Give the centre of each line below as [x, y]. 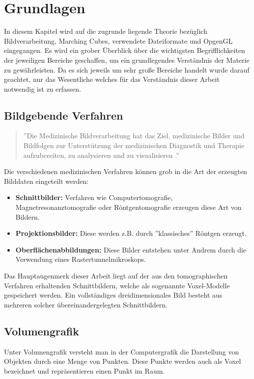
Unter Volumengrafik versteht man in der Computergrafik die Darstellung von [122, 351]
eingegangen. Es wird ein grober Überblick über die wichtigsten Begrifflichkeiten [125, 50]
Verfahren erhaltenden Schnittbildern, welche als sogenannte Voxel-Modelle [117, 285]
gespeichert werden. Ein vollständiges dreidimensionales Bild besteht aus [113, 295]
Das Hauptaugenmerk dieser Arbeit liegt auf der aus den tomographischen [116, 276]
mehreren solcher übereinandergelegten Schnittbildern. [86, 304]
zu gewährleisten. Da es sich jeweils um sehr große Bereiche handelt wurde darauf [127, 69]
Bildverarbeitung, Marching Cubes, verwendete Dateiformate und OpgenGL [118, 40]
